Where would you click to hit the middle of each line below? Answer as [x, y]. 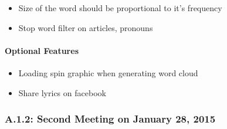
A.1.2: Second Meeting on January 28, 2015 [110, 119]
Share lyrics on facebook [62, 92]
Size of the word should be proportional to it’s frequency [120, 8]
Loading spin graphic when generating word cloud [108, 72]
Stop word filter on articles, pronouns [86, 27]
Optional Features [42, 50]
